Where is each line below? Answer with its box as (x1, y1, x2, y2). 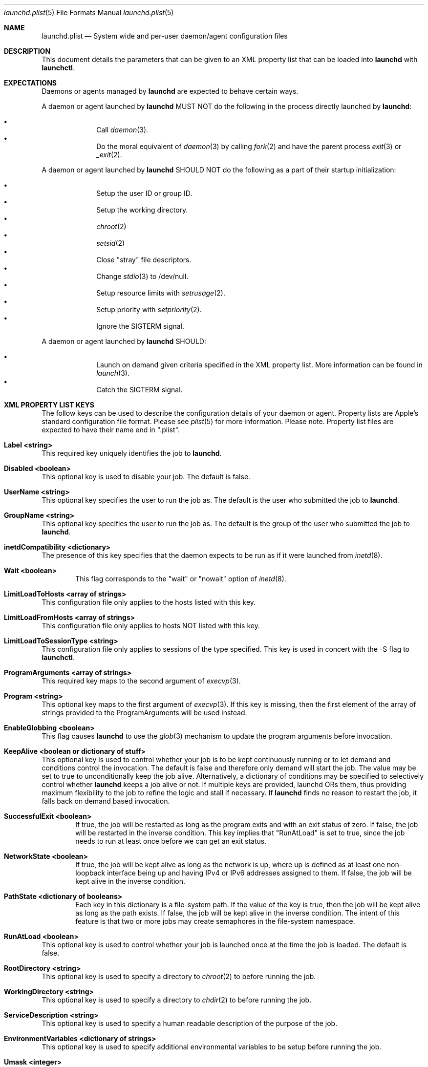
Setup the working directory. (96, 206, 188, 214)
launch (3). (96, 369, 129, 377)
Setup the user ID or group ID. (96, 189, 193, 197)
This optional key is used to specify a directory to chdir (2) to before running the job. (42, 996, 312, 1004)
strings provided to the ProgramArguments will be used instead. (42, 708, 247, 717)
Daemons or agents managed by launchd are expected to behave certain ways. (42, 87, 299, 95)
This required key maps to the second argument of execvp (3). (42, 677, 241, 685)
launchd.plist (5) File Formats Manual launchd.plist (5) (4, 8, 174, 17)
